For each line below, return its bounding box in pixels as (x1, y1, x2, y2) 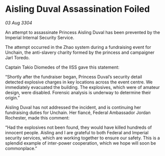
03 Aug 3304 (5, 20, 33, 26)
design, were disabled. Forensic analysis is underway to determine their (5, 89, 152, 95)
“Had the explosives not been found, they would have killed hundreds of (5, 124, 152, 130)
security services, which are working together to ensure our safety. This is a (5, 135, 160, 141)
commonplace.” (5, 145, 37, 151)
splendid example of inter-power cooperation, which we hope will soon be (5, 140, 157, 146)
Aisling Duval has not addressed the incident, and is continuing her (5, 104, 141, 110)
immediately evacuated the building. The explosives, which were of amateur (5, 84, 160, 90)
